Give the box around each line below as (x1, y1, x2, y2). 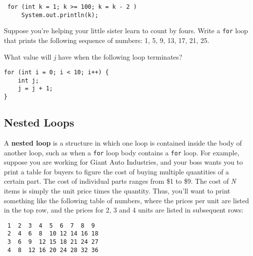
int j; (18, 77, 39, 84)
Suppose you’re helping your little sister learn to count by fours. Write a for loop (4, 25, 248, 36)
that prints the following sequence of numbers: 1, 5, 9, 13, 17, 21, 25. (4, 35, 210, 45)
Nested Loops (4, 115, 74, 130)
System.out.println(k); (21, 11, 99, 19)
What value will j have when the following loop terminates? (4, 51, 182, 62)
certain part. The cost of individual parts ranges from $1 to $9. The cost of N (4, 176, 236, 186)
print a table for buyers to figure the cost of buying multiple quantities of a (4, 166, 229, 176)
